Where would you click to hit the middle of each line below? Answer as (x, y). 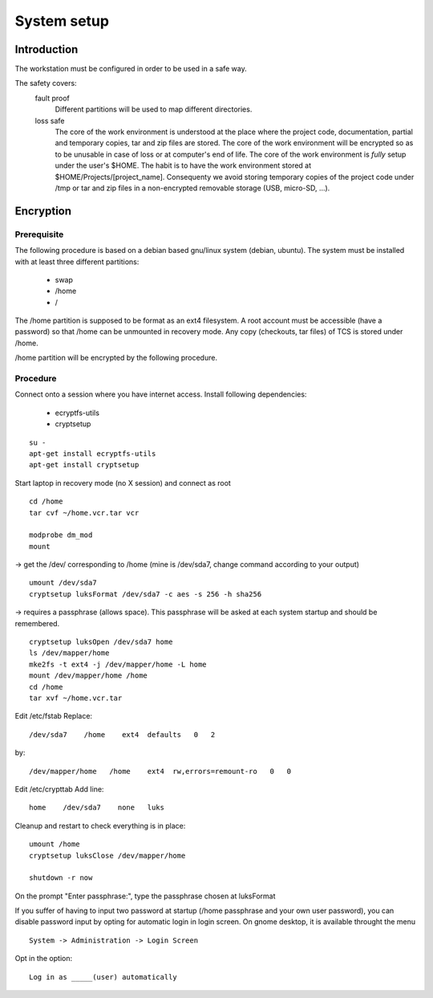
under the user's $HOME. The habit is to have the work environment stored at (183, 165)
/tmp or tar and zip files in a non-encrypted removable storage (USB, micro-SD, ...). (192, 188)
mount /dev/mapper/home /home (89, 676)
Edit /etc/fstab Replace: (53, 716)
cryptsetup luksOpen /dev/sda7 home (101, 642)
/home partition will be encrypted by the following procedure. (116, 358)
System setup (62, 21)
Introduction (47, 49)
